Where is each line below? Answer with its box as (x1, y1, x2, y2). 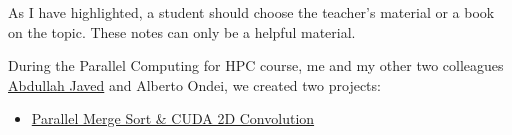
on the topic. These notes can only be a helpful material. (8, 21, 356, 42)
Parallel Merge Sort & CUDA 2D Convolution (31, 108, 315, 129)
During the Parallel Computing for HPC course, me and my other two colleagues (8, 55, 504, 76)
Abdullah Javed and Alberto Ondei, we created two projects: (8, 74, 381, 95)
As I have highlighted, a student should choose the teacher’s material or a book (8, 2, 495, 22)
